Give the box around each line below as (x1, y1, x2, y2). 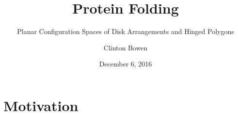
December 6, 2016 (99, 59, 152, 69)
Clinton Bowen (103, 42, 148, 52)
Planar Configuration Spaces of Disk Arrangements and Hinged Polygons (17, 26, 234, 36)
